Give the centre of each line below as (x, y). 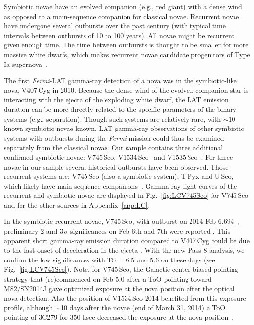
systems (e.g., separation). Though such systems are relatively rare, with (113, 119)
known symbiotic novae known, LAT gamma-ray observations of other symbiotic (124, 128)
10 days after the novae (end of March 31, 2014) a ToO (143, 307)
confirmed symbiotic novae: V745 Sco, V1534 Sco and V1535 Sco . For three (118, 157)
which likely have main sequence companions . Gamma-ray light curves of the (121, 185)
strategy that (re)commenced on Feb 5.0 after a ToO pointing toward (108, 279)
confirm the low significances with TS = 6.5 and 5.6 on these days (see (110, 259)
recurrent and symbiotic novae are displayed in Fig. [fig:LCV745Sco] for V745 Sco (126, 195)
